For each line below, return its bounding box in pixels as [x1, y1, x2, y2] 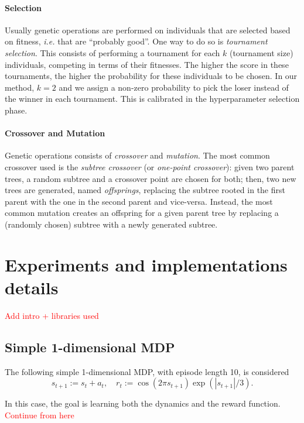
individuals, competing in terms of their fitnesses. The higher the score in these [5, 58, 289, 70]
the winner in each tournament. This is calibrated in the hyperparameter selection [5, 92, 300, 105]
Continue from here [5, 408, 74, 421]
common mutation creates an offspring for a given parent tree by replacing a [5, 207, 279, 219]
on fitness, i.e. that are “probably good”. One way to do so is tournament [5, 35, 268, 47]
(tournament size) [229, 46, 293, 59]
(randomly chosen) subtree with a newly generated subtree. [5, 218, 218, 230]
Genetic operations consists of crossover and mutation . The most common [5, 149, 270, 161]
